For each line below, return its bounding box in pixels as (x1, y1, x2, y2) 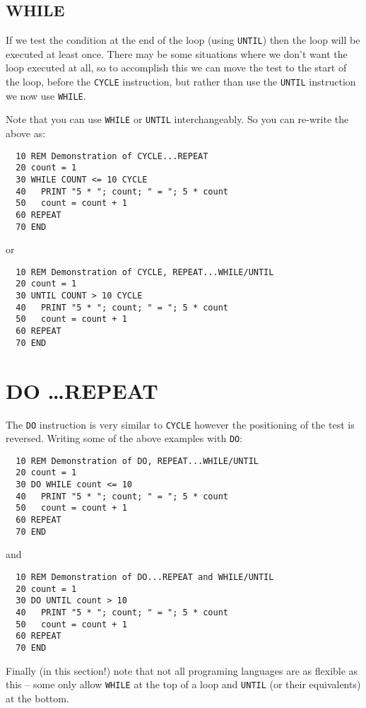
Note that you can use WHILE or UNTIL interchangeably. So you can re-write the (6, 112, 349, 127)
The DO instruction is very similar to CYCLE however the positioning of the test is (6, 417, 355, 431)
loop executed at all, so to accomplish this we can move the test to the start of (6, 60, 347, 75)
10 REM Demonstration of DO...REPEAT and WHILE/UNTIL (16, 572, 274, 583)
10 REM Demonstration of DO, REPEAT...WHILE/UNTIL (16, 455, 259, 466)
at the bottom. (6, 690, 69, 705)
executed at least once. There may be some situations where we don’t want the (6, 46, 348, 61)
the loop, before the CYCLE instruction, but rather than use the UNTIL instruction (6, 74, 356, 89)
